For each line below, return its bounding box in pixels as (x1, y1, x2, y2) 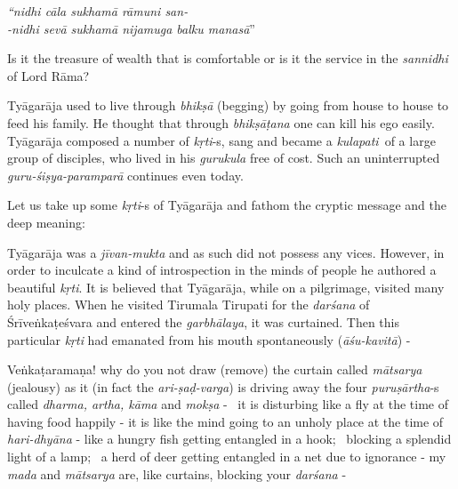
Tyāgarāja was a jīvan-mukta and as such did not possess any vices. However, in (7, 243, 445, 261)
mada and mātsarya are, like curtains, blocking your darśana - (7, 464, 347, 483)
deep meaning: (7, 212, 85, 231)
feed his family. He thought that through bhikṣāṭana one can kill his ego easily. (7, 113, 435, 132)
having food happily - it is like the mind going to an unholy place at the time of (7, 412, 444, 430)
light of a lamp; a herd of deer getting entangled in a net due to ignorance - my (7, 447, 446, 466)
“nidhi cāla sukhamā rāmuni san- (7, 2, 189, 20)
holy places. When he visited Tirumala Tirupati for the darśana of (7, 295, 370, 314)
